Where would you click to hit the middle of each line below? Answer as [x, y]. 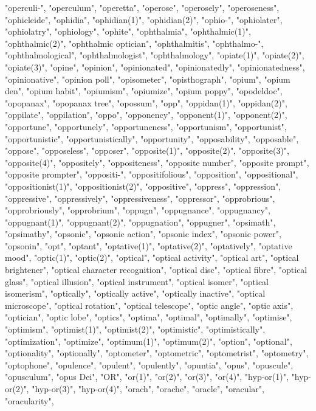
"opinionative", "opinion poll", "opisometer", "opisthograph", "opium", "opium [148, 79]
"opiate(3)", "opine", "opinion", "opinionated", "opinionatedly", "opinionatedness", [155, 67]
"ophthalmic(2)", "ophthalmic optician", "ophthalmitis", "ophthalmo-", [134, 43]
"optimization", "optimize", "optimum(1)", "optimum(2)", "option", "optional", [149, 341]
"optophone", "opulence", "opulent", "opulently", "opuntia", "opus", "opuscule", [149, 364]
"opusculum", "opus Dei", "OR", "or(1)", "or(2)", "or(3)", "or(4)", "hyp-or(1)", [147, 377]
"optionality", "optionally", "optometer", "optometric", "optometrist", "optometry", [157, 353]
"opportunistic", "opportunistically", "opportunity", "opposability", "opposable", [152, 138]
